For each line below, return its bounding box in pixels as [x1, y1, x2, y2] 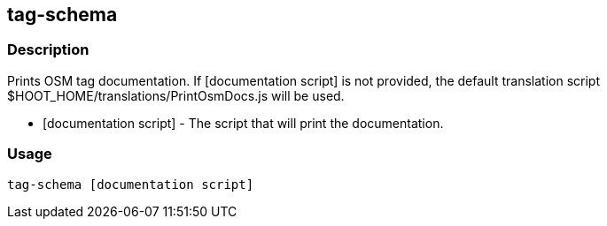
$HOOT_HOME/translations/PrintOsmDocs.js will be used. [7, 87, 345, 103]
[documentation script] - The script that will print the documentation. [43, 115, 444, 131]
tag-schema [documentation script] [7, 177, 254, 192]
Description [7, 41, 89, 59]
